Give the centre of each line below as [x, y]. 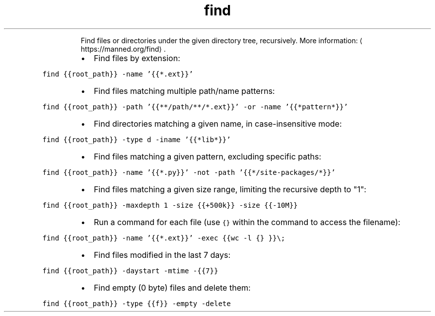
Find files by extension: [137, 58]
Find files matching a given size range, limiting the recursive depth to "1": [230, 189]
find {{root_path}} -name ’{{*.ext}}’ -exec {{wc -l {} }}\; [164, 238]
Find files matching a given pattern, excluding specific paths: [207, 156]
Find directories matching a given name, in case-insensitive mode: [218, 123]
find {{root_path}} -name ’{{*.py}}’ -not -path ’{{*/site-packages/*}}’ [189, 172]
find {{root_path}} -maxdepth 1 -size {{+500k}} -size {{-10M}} [170, 205]
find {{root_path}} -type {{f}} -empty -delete [137, 303]
